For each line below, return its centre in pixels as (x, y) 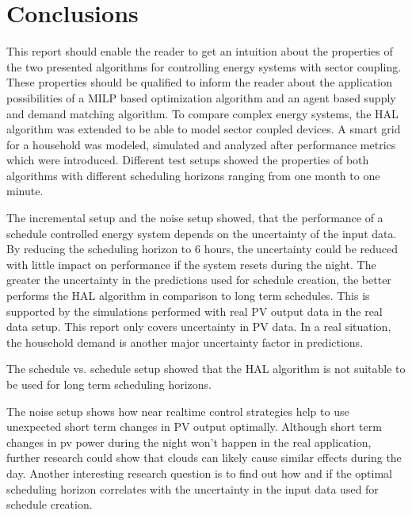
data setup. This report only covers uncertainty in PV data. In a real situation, (199, 327)
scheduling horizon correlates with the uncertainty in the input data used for (193, 488)
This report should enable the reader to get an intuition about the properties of (200, 51)
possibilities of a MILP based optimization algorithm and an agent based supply (201, 97)
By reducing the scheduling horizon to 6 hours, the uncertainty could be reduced (202, 249)
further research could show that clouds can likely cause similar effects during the (204, 457)
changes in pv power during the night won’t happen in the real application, (189, 442)
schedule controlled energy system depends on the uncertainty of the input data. (202, 233)
